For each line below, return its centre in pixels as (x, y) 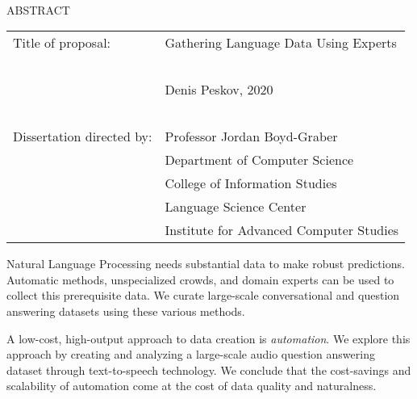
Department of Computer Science (259, 160)
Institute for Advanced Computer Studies (282, 230)
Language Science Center (236, 207)
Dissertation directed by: (83, 136)
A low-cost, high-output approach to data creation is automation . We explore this (208, 338)
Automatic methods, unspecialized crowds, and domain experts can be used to (200, 279)
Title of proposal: (62, 43)
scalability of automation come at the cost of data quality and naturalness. (192, 386)
